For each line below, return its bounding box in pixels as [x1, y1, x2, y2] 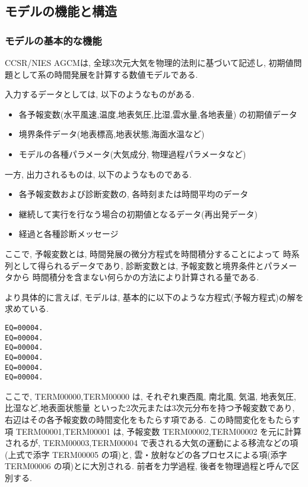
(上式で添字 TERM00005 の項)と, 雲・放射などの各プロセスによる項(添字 [5, 448, 287, 460]
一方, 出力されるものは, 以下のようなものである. [5, 167, 192, 180]
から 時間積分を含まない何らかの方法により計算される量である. [12, 271, 259, 283]
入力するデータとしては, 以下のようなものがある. [5, 88, 195, 100]
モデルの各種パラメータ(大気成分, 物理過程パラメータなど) [18, 147, 246, 160]
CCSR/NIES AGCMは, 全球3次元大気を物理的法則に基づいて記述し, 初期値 [5, 56, 294, 68]
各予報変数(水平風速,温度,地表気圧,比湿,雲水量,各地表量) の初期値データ [18, 107, 297, 120]
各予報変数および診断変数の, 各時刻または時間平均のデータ [18, 188, 249, 200]
